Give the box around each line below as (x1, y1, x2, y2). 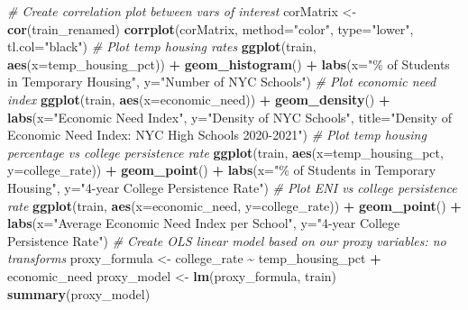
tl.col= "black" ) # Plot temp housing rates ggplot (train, (7, 37, 317, 56)
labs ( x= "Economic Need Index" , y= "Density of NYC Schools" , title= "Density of (7, 107, 452, 126)
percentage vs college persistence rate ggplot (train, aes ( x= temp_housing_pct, (7, 142, 444, 161)
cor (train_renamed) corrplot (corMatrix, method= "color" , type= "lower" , (7, 19, 414, 38)
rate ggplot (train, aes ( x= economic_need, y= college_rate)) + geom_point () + (7, 196, 462, 214)
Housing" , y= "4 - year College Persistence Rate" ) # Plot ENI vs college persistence (7, 178, 457, 196)
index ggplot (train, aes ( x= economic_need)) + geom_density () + (7, 89, 390, 108)
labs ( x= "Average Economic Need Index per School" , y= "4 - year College (7, 214, 400, 232)
